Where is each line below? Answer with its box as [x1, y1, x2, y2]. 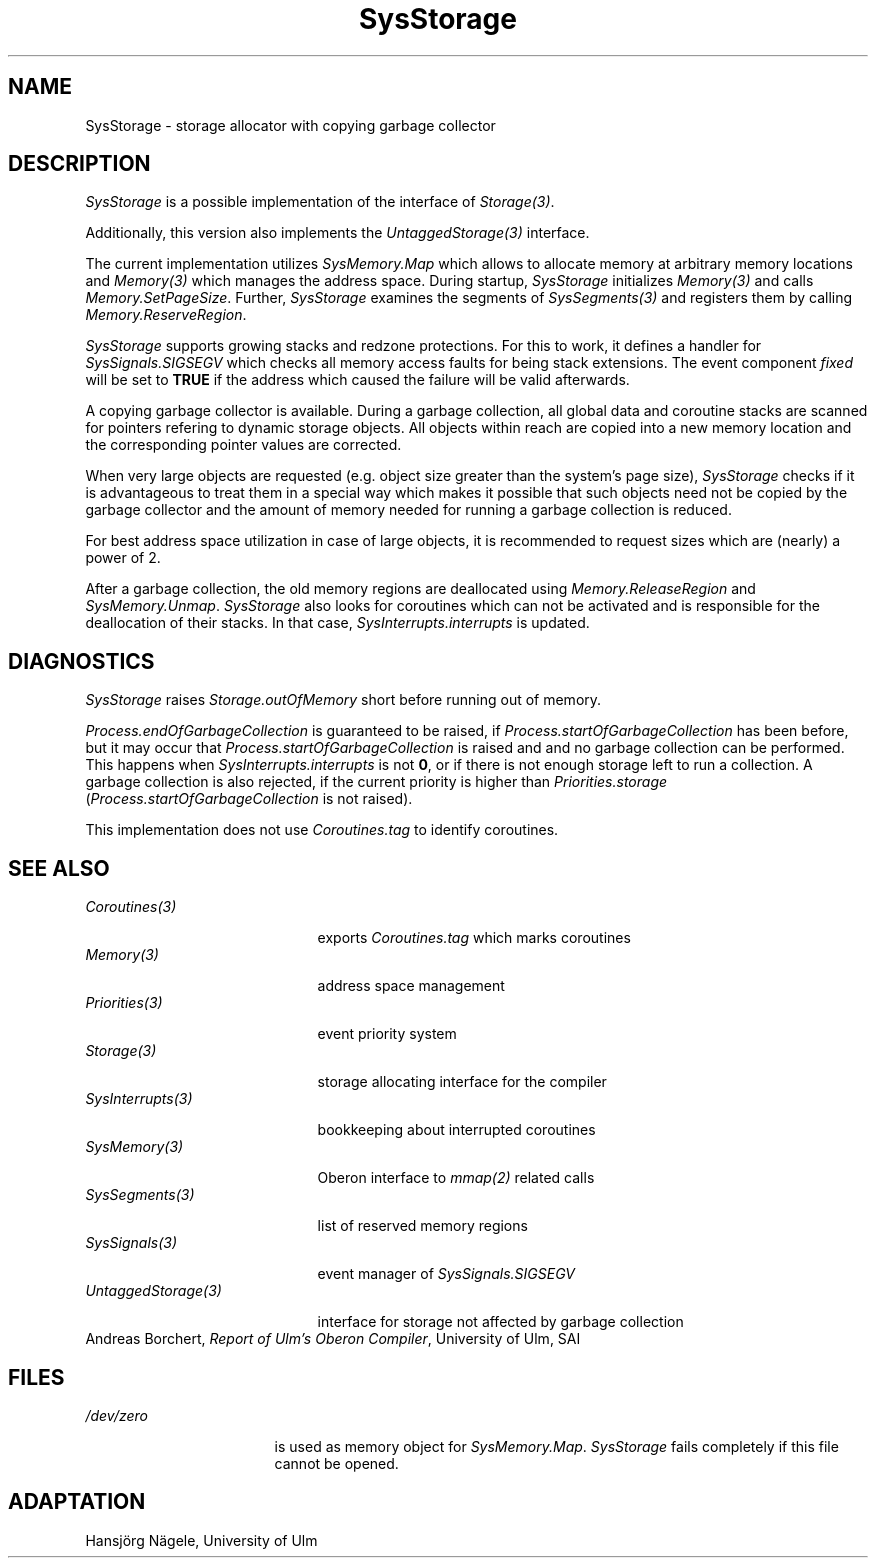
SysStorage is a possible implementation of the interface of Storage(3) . [85, 193, 555, 211]
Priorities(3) [85, 994, 163, 1012]
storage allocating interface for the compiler [317, 1073, 607, 1091]
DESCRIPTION [8, 151, 151, 177]
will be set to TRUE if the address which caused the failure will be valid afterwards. [85, 371, 630, 389]
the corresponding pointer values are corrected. [85, 436, 402, 454]
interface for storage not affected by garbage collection [317, 1313, 684, 1331]
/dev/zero [85, 1406, 148, 1424]
